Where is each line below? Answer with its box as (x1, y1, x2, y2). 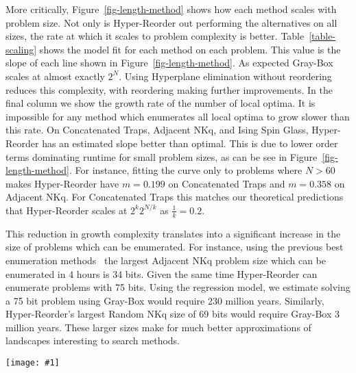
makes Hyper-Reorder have (5, 176, 119, 190)
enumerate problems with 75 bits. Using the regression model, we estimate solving (5, 280, 351, 294)
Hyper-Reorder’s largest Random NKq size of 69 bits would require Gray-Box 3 (5, 307, 340, 321)
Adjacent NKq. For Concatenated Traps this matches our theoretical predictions (5, 190, 344, 204)
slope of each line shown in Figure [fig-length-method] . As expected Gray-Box (5, 55, 333, 70)
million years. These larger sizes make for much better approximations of (5, 320, 311, 334)
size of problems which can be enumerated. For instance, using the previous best (5, 240, 344, 254)
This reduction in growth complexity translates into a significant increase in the (5, 226, 341, 240)
